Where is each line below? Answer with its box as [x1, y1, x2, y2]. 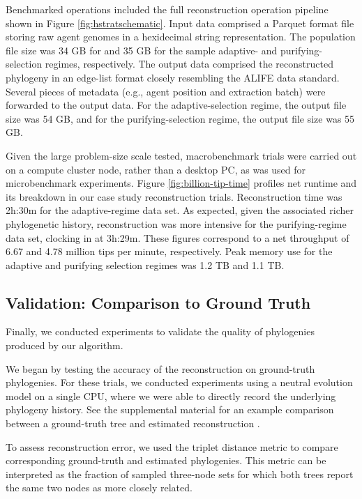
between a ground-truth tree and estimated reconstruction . [6, 416, 260, 431]
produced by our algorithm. [6, 338, 123, 353]
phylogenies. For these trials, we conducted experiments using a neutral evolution [6, 375, 353, 390]
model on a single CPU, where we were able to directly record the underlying [6, 388, 336, 403]
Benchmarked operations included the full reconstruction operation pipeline [6, 2, 329, 16]
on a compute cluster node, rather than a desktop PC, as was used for [6, 162, 306, 176]
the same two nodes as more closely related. [6, 480, 193, 495]
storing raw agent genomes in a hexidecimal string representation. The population [6, 29, 356, 44]
